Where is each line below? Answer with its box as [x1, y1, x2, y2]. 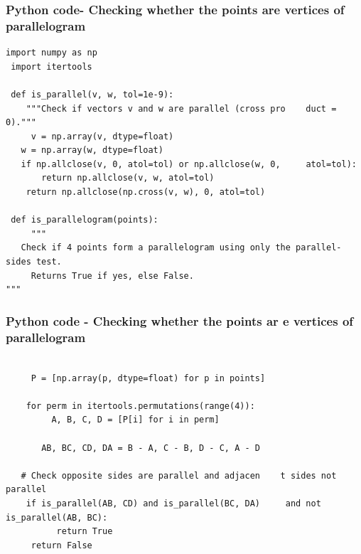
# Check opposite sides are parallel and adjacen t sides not [21, 470, 337, 481]
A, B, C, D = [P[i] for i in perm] [51, 415, 220, 425]
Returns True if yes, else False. [31, 270, 194, 281]
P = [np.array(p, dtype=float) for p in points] [31, 373, 266, 383]
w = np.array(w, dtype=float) [21, 145, 163, 156]
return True [56, 526, 113, 537]
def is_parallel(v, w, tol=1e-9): [11, 89, 174, 100]
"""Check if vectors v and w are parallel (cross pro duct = [26, 103, 337, 114]
